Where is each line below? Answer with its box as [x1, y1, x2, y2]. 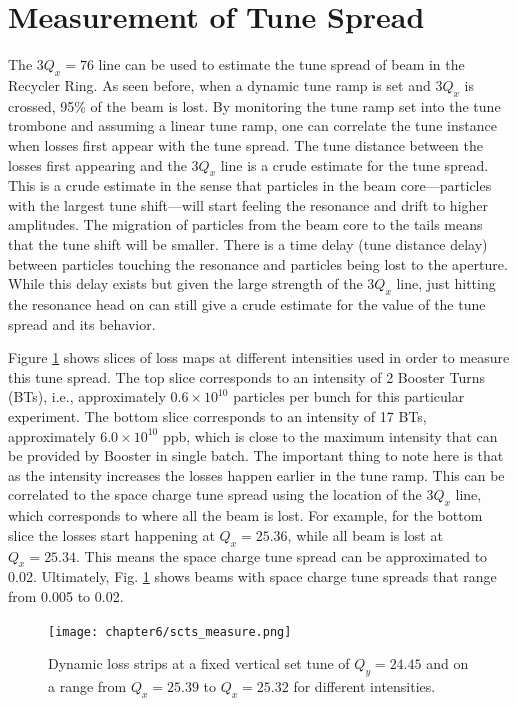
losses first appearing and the [8, 154, 187, 175]
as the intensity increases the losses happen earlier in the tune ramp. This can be [8, 464, 505, 485]
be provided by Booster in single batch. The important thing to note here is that [8, 445, 504, 466]
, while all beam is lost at [287, 524, 443, 545]
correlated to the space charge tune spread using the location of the [8, 484, 422, 505]
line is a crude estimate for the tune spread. [220, 154, 489, 175]
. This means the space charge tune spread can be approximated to [76, 545, 488, 566]
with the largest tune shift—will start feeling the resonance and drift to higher [8, 194, 489, 215]
